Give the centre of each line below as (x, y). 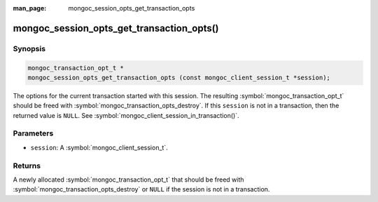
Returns (27, 166)
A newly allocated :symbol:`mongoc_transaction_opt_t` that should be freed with (128, 180)
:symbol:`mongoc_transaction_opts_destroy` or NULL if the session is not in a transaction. (141, 189)
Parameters (33, 133)
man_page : (30, 8)
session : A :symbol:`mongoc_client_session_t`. (99, 147)
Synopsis (29, 48)
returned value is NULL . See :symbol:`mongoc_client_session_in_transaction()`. (126, 115)
